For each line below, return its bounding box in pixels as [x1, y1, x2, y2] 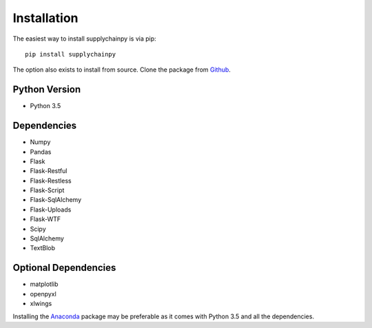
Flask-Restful [30, 167, 68, 175]
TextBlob [30, 244, 55, 252]
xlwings [30, 300, 52, 308]
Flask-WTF [30, 215, 61, 223]
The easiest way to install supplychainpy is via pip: [12, 34, 156, 43]
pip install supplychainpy [25, 50, 116, 58]
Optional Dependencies [12, 262, 116, 274]
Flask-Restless [30, 176, 72, 185]
